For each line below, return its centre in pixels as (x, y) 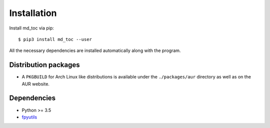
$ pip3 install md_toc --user (55, 39)
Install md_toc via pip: (32, 28)
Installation (33, 13)
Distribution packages (44, 65)
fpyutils (29, 117)
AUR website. (36, 84)
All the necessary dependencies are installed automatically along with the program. (95, 50)
